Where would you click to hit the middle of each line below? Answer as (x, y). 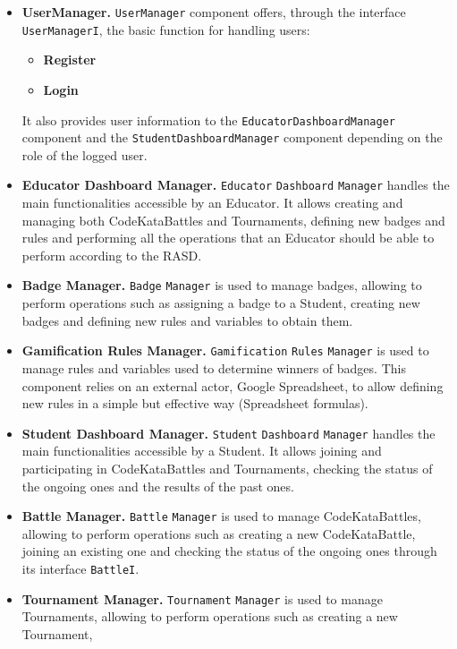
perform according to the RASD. (112, 255)
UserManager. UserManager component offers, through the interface (214, 12)
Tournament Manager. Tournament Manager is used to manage (202, 598)
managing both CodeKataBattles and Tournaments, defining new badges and (233, 220)
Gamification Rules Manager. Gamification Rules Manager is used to (225, 350)
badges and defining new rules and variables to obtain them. (187, 320)
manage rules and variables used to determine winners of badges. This (214, 367)
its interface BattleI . (80, 568)
